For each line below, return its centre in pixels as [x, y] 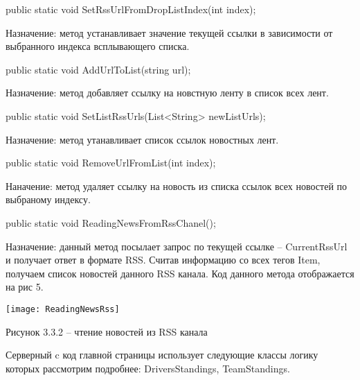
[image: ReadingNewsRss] [63, 309]
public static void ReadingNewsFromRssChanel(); [111, 222]
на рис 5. [25, 287]
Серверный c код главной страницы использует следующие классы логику [162, 355]
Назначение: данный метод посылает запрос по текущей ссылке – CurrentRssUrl [177, 246]
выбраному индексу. [48, 199]
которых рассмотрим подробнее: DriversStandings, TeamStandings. [148, 368]
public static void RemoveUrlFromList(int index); [111, 163]
